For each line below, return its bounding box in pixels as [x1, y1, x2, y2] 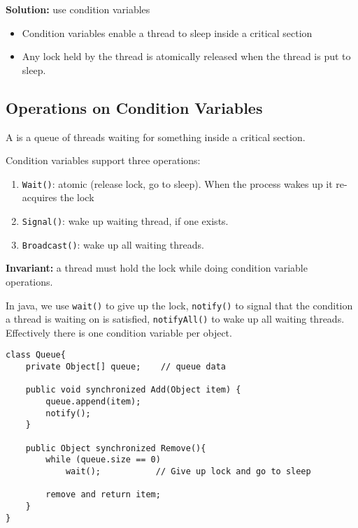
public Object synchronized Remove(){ [25, 443, 206, 453]
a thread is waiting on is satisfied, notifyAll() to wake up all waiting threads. [6, 311, 345, 326]
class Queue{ [6, 350, 66, 360]
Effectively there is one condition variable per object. [6, 325, 232, 339]
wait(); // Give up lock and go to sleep [65, 466, 311, 476]
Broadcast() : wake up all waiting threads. [22, 237, 204, 251]
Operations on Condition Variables [6, 96, 263, 118]
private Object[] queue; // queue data [25, 362, 226, 372]
